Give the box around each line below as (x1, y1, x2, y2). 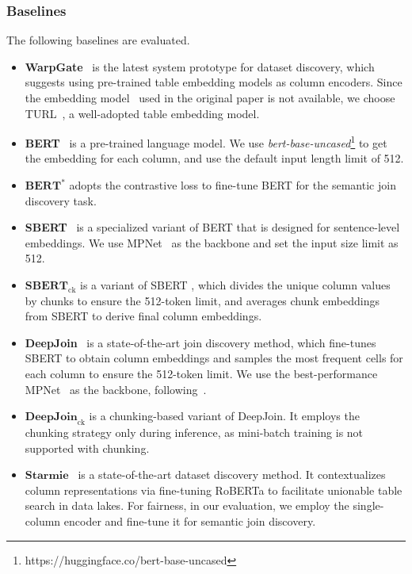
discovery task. (25, 192, 97, 209)
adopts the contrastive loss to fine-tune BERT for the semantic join (69, 177, 396, 193)
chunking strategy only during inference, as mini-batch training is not (25, 423, 364, 440)
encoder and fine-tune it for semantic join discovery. (63, 512, 316, 529)
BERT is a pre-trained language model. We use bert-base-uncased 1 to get (25, 132, 387, 151)
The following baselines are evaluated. (6, 32, 190, 48)
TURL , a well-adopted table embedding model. (25, 105, 260, 121)
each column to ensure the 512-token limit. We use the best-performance (25, 365, 378, 381)
